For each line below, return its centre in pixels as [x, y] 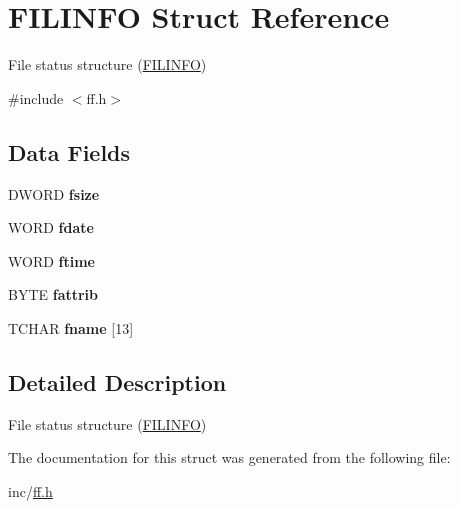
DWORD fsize [54, 193]
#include [36, 97]
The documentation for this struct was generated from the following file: [229, 457]
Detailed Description [117, 381]
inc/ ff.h [30, 490]
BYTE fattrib [53, 294]
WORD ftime [51, 260]
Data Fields [69, 151]
